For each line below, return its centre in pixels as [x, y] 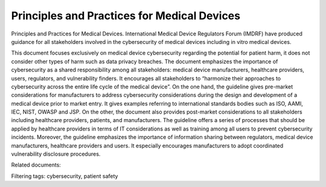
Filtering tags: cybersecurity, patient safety [65, 176]
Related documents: [36, 165]
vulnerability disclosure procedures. [56, 154]
